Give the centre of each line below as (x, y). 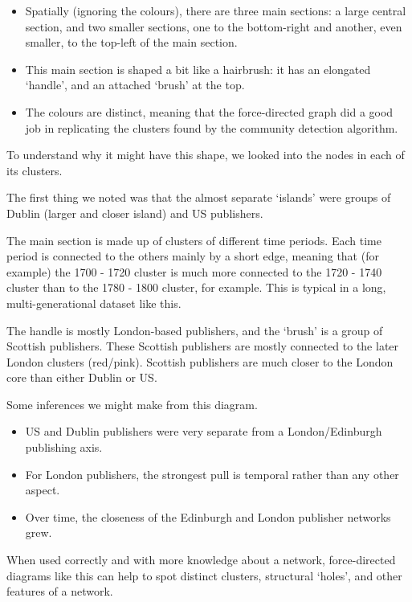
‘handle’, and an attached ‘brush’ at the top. (135, 85)
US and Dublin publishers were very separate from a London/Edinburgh (204, 431)
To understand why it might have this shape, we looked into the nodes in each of (206, 155)
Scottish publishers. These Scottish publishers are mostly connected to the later (203, 346)
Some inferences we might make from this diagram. (132, 404)
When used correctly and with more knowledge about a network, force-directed (201, 560)
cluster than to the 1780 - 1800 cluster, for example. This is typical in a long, (196, 287)
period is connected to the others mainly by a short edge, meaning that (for (193, 256)
